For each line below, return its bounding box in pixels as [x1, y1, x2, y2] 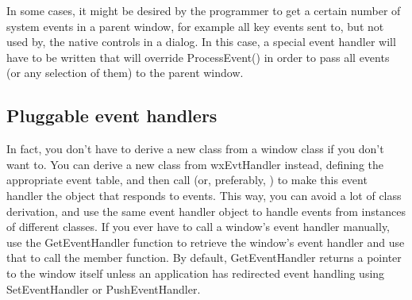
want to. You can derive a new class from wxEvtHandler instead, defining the [6, 156, 383, 172]
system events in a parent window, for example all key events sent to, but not [6, 17, 384, 34]
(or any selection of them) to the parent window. [6, 64, 244, 81]
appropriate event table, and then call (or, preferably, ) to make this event [6, 171, 368, 188]
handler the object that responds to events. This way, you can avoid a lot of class [6, 187, 402, 203]
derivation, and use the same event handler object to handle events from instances [6, 202, 406, 219]
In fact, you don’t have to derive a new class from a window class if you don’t [6, 140, 384, 157]
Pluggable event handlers [6, 103, 218, 128]
